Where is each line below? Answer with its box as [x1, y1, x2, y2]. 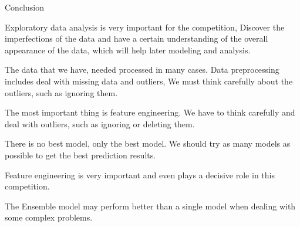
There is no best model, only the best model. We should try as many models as [5, 137, 291, 150]
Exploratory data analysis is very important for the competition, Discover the [5, 21, 285, 33]
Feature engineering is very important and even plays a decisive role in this [5, 168, 275, 181]
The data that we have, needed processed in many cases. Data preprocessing [5, 63, 279, 76]
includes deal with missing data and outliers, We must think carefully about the [5, 74, 293, 87]
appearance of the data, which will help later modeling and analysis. [5, 43, 251, 56]
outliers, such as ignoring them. [5, 86, 118, 99]
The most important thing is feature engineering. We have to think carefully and [5, 106, 295, 118]
